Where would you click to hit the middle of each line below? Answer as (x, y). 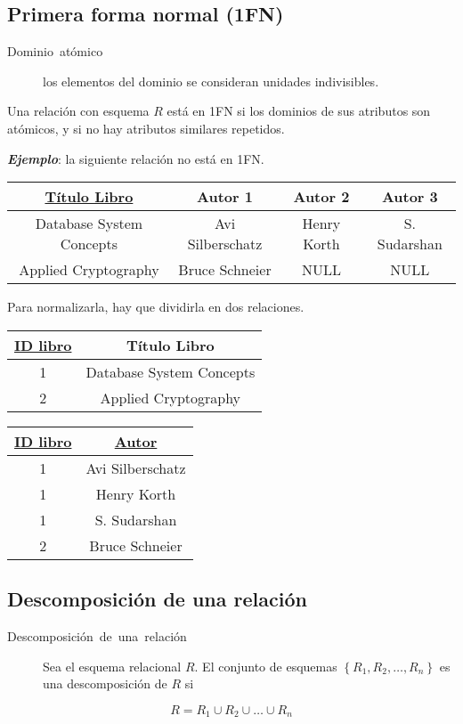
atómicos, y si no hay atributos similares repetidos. (146, 128)
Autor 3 (410, 197)
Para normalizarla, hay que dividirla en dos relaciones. (156, 307)
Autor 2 (321, 197)
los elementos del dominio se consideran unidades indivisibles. (211, 81)
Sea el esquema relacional (112, 666)
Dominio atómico (55, 51)
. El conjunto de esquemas (266, 666)
